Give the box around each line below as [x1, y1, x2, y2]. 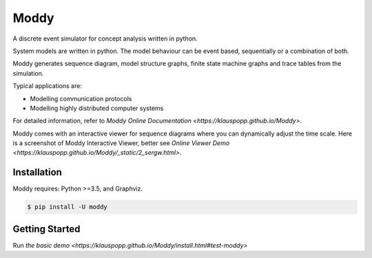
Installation [12, 166, 62, 178]
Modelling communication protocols [30, 94, 132, 103]
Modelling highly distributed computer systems [30, 104, 164, 112]
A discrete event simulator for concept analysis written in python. [12, 34, 198, 43]
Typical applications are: [12, 82, 83, 90]
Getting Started [12, 223, 81, 235]
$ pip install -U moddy [27, 203, 108, 211]
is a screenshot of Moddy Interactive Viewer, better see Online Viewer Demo [12, 139, 230, 147]
